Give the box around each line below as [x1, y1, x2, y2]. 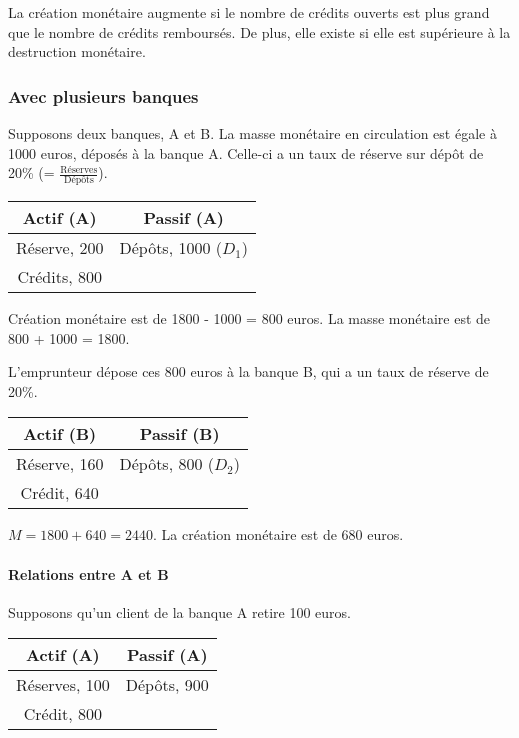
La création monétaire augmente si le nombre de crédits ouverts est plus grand [8, 2, 490, 22]
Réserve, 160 [16, 452, 104, 476]
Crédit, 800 [23, 702, 103, 726]
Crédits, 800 [17, 265, 103, 289]
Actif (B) [23, 422, 97, 446]
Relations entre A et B [8, 563, 169, 584]
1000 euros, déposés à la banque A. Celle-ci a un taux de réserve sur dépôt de [8, 142, 484, 163]
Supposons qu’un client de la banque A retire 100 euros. [8, 601, 351, 622]
